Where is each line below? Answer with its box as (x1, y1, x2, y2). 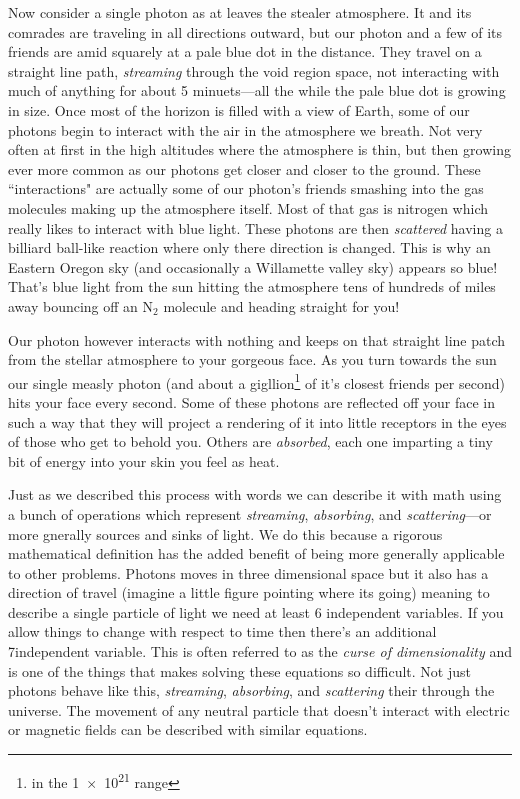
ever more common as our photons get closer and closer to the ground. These (8, 158, 481, 179)
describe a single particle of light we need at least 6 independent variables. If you (8, 601, 504, 622)
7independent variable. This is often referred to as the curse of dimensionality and (8, 641, 512, 662)
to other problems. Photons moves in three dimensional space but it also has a (8, 562, 489, 583)
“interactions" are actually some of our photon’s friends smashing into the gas (8, 178, 484, 199)
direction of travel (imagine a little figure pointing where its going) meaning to (8, 582, 490, 603)
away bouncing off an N (8, 295, 154, 316)
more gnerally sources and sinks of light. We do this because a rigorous (8, 523, 443, 544)
